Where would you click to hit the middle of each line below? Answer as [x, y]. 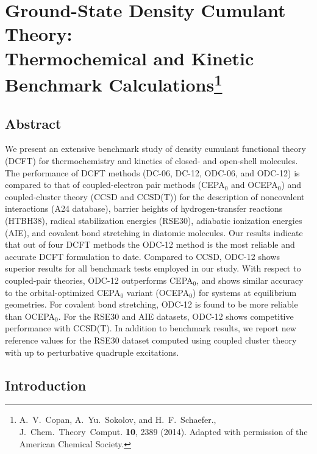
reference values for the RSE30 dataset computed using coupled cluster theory [151, 340]
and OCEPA [255, 185]
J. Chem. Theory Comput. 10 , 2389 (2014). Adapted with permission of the [163, 431]
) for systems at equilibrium [244, 292]
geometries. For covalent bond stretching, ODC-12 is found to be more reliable [151, 304]
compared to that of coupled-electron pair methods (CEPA [115, 185]
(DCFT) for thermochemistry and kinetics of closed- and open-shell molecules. [151, 161]
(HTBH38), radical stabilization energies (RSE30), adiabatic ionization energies [154, 221]
